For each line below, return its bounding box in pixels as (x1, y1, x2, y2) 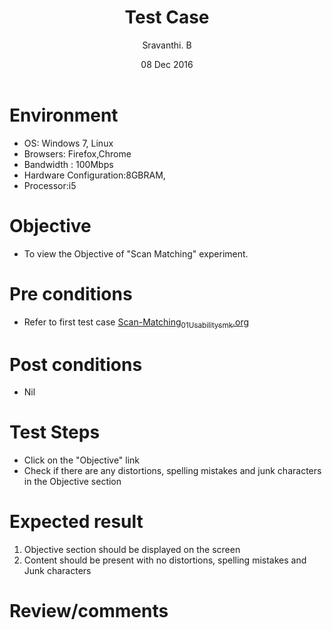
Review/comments (9, 600, 169, 623)
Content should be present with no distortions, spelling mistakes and (23, 554, 307, 566)
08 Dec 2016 (140, 58, 194, 70)
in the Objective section (23, 476, 122, 488)
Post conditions (9, 353, 143, 376)
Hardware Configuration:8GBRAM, (23, 169, 166, 181)
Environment (9, 104, 119, 126)
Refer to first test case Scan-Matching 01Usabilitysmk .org (23, 316, 250, 330)
